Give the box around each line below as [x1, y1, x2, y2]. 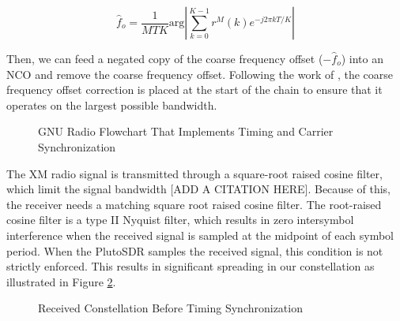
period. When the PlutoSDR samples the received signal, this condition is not [6, 242, 383, 259]
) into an [341, 50, 383, 66]
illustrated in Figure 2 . [6, 273, 116, 289]
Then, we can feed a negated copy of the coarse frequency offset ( [6, 50, 323, 66]
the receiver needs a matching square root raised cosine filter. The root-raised [6, 196, 382, 212]
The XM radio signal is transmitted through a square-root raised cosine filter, [6, 165, 383, 181]
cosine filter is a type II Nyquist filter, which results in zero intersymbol [6, 211, 354, 228]
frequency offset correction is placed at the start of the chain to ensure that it [6, 81, 383, 98]
